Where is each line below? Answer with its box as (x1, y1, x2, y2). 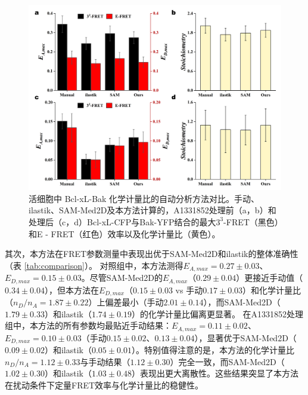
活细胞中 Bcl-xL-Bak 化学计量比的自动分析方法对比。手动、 (29, 192, 260, 204)
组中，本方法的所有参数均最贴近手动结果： (5, 319, 172, 332)
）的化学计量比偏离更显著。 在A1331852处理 (131, 307, 304, 320)
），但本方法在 (44, 283, 99, 296)
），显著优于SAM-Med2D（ (194, 331, 297, 344)
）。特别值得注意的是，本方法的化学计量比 (131, 344, 294, 356)
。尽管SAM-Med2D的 (81, 271, 163, 284)
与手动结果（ (80, 355, 130, 368)
